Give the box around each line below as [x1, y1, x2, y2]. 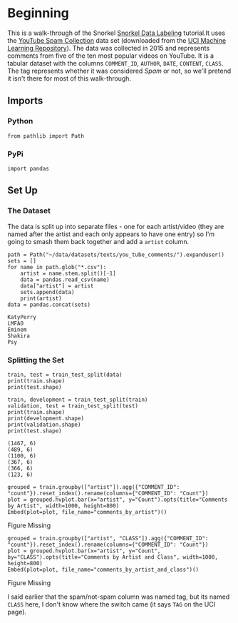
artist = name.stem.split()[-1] [20, 270, 116, 277]
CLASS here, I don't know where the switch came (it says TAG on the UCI [7, 599, 216, 608]
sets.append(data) [20, 288, 75, 295]
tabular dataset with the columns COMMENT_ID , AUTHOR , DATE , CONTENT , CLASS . [7, 59, 224, 67]
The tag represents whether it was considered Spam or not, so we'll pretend [7, 66, 232, 75]
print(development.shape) [7, 415, 84, 422]
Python [7, 116, 33, 126]
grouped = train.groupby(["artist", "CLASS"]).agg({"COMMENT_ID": [7, 535, 209, 542]
